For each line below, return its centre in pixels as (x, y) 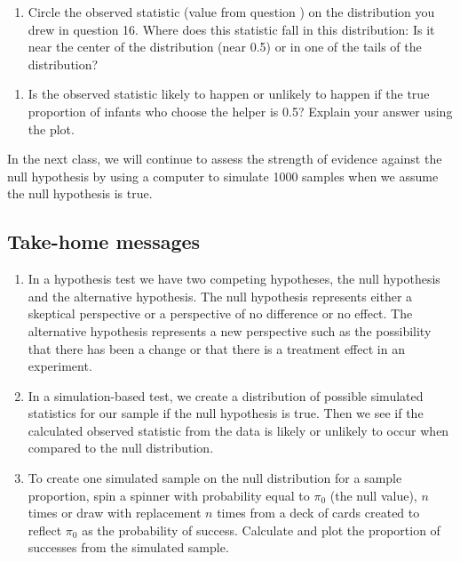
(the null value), (373, 495)
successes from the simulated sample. (128, 547)
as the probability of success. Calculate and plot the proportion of (261, 530)
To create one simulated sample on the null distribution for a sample (215, 478)
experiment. (60, 366)
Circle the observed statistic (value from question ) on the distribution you (231, 12)
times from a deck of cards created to (318, 513)
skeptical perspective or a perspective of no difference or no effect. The (220, 313)
